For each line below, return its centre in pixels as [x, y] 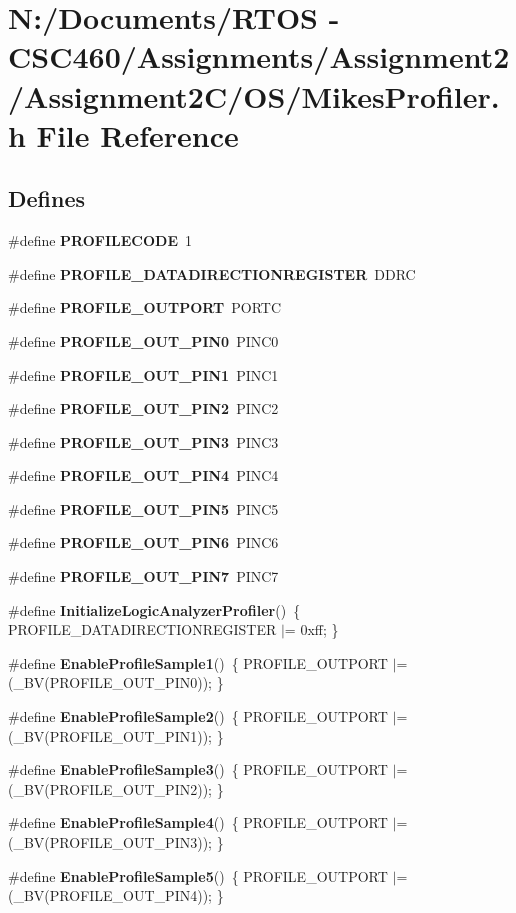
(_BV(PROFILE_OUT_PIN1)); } [116, 735]
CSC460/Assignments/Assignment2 [259, 56]
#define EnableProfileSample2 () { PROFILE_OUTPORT [198, 716]
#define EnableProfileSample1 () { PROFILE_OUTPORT [198, 662]
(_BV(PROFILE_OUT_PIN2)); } [116, 788]
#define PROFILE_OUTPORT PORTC [145, 307]
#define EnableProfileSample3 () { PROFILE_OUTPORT [198, 769]
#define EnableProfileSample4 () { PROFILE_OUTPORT [198, 822]
